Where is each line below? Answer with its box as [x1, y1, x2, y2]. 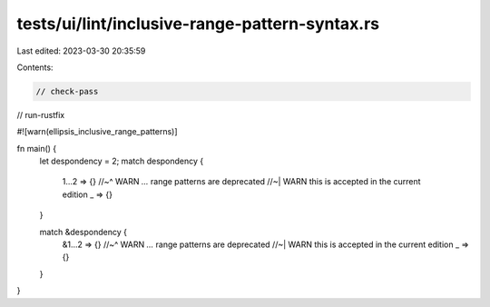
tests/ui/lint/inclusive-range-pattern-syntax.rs [16, 14, 380, 34]
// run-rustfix [16, 109, 65, 120]
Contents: [16, 62, 54, 73]
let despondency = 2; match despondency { [39, 155, 204, 167]
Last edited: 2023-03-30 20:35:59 [16, 45, 146, 56]
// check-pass [35, 86, 99, 96]
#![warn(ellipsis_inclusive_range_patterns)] [16, 126, 178, 137]
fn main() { [16, 143, 57, 153]
